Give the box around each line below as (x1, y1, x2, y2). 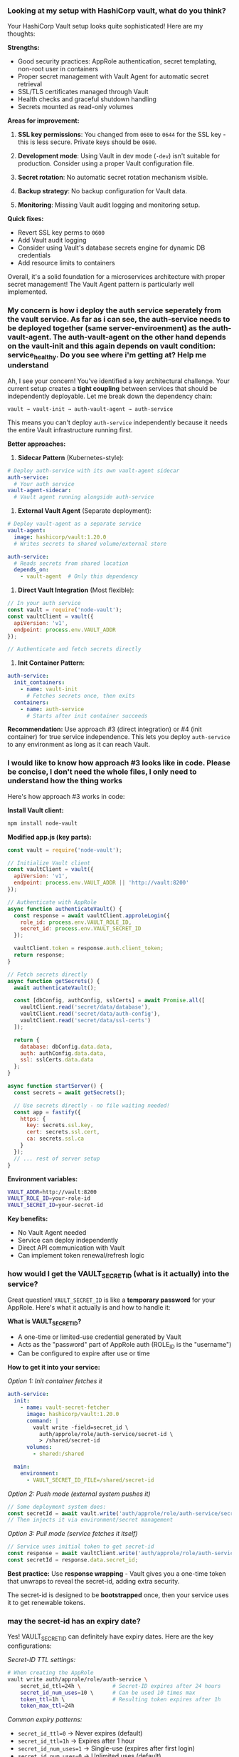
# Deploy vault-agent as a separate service (7, 520, 142, 528)
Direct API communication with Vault (17, 1243, 125, 1252)
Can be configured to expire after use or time (17, 1349, 151, 1358)
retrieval (17, 80, 43, 88)
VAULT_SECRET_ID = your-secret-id (7, 1201, 103, 1209)
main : (14, 1463, 31, 1471)
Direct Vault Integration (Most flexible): (17, 586, 134, 594)
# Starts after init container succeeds (26, 712, 148, 719)
